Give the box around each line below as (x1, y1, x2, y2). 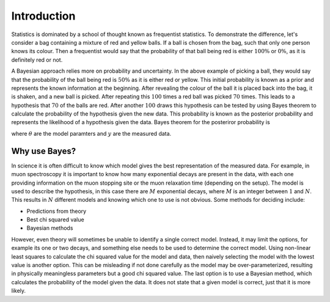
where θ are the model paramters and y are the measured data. (11, 130, 172, 137)
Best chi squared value (26, 216, 85, 223)
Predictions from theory (26, 207, 87, 215)
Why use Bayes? (11, 145, 76, 156)
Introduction (11, 9, 76, 23)
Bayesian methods (26, 224, 73, 232)
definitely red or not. (11, 56, 63, 64)
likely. (11, 287, 26, 295)
